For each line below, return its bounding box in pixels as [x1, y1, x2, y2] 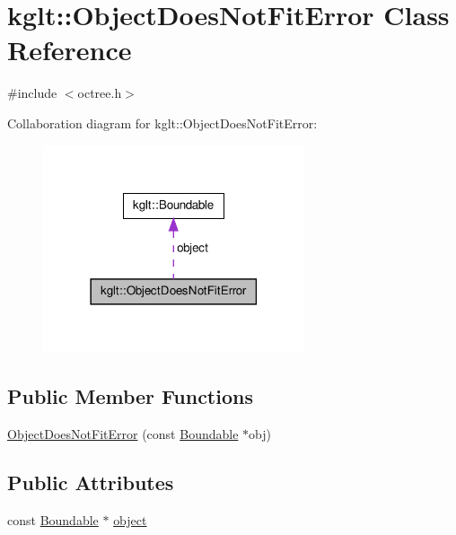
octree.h [77, 83, 122, 102]
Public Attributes [7, 469, 174, 496]
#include [7, 83, 57, 102]
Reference [7, 31, 132, 68]
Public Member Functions [7, 382, 253, 410]
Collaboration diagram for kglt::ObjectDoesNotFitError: [7, 113, 318, 132]
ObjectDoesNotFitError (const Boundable [7, 425, 239, 443]
